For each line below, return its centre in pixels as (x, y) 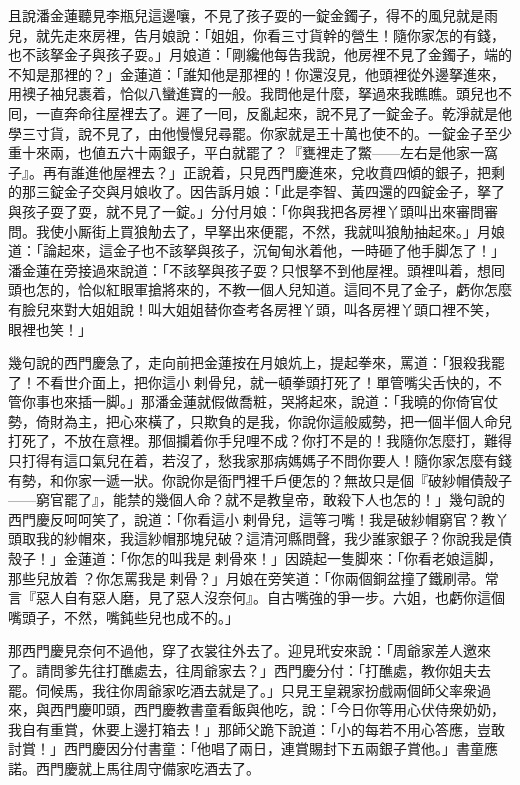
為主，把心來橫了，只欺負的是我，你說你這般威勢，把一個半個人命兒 (287, 420)
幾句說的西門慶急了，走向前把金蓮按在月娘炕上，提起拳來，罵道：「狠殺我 (249, 362)
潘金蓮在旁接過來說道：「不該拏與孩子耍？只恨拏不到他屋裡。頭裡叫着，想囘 (256, 269)
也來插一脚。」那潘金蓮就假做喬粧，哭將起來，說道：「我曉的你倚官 (266, 401)
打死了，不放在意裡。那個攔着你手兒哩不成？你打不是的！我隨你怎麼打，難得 (260, 440)
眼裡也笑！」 (50, 328)
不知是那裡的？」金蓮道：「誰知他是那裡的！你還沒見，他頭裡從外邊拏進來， (256, 73)
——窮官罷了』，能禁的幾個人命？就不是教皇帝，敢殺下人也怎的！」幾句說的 (256, 499)
